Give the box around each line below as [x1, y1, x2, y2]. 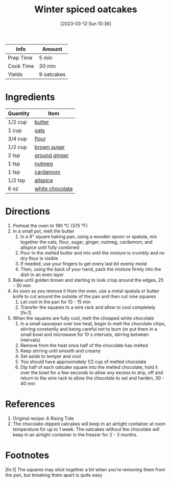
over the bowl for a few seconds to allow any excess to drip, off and [20, 369, 163, 375]
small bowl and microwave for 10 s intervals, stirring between [20, 331, 149, 338]
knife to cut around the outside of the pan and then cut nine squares [12, 293, 157, 299]
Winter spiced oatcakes [34, 4, 137, 15]
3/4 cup [8, 135, 27, 142]
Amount [42, 45, 63, 52]
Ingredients [5, 91, 55, 103]
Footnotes [5, 449, 50, 461]
